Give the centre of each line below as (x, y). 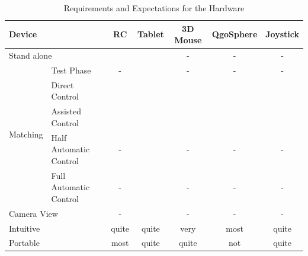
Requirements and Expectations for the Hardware (154, 8)
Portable (24, 243)
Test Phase (71, 70)
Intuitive (25, 228)
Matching (26, 134)
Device (23, 34)
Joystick (282, 34)
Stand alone (31, 55)
